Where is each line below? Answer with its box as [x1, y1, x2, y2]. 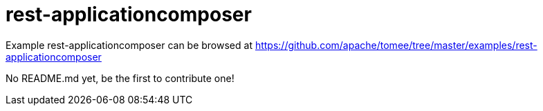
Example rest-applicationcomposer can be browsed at [6, 39, 252, 51]
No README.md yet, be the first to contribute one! [6, 72, 234, 84]
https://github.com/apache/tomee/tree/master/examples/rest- [255, 39, 537, 51]
